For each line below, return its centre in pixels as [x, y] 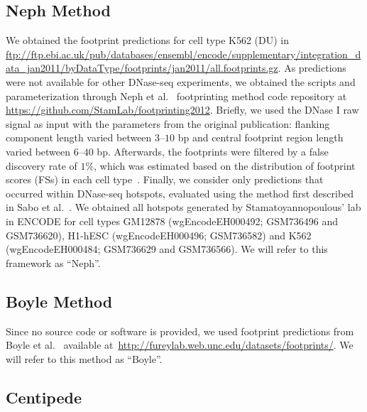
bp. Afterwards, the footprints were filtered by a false [213, 151]
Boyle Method [59, 301]
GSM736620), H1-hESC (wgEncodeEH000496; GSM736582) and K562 [159, 235]
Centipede [44, 397]
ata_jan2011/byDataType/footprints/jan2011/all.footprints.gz [142, 68]
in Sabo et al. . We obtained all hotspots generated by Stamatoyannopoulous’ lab [183, 207]
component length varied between [79, 137]
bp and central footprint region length [261, 137]
